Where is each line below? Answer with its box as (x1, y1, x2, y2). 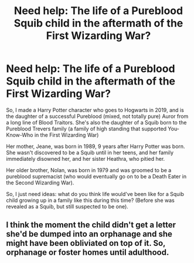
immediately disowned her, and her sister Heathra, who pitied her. (6, 155, 165, 162)
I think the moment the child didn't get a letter (6, 220, 176, 230)
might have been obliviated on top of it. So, (6, 238, 166, 248)
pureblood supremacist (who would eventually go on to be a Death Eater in (6, 173, 186, 180)
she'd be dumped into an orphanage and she (6, 229, 173, 239)
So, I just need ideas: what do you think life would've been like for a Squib (6, 190, 185, 197)
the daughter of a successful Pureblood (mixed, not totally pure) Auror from (6, 113, 189, 120)
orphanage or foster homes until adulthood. (6, 248, 169, 258)
